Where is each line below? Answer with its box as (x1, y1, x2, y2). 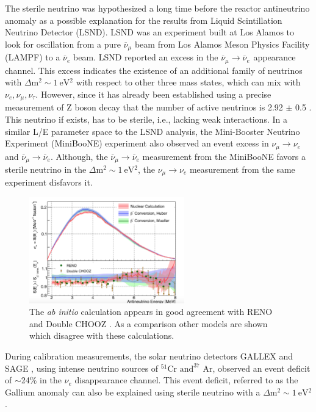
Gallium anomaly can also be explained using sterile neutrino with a (5, 385, 260, 398)
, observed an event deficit (212, 361, 311, 374)
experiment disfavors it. (5, 176, 93, 189)
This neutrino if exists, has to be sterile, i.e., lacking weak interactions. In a (5, 112, 287, 125)
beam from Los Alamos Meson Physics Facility (134, 37, 310, 50)
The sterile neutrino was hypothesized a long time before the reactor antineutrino (5, 2, 310, 14)
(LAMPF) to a (5, 51, 60, 63)
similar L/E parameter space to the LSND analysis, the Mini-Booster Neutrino (5, 125, 300, 137)
